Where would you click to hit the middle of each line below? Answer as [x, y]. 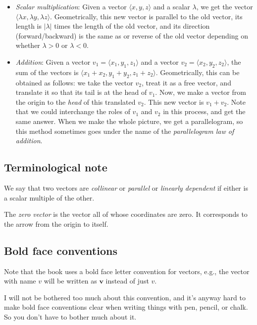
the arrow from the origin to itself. [56, 223]
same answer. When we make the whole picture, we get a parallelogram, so [129, 121]
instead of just [127, 281]
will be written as [70, 281]
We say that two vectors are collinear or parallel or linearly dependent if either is [126, 187]
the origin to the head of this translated [76, 102]
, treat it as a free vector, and [186, 82]
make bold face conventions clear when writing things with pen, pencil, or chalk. [126, 307]
